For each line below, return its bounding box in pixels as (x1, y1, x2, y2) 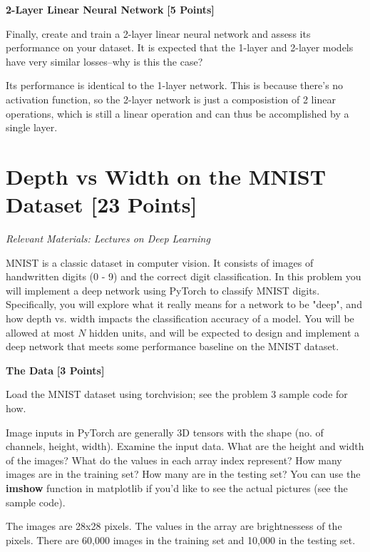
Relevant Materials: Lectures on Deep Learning (6, 231, 210, 246)
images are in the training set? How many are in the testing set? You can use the (6, 466, 361, 481)
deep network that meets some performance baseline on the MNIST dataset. (6, 339, 339, 354)
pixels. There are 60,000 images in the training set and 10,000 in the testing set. (6, 532, 356, 547)
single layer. (6, 120, 58, 135)
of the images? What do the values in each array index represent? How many (6, 452, 342, 467)
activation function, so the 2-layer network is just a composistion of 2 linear (6, 91, 336, 106)
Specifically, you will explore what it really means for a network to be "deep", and (6, 297, 362, 312)
